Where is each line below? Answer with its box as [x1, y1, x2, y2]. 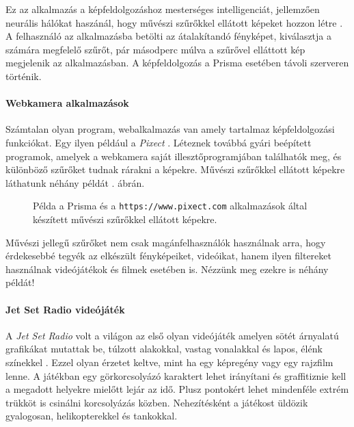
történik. [5, 68, 42, 83]
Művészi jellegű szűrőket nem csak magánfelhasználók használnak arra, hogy [5, 235, 326, 249]
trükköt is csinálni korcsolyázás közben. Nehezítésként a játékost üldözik [5, 395, 308, 409]
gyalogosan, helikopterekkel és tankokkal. [5, 409, 178, 423]
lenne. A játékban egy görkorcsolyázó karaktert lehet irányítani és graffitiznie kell [5, 368, 346, 383]
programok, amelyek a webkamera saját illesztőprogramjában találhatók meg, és [5, 148, 342, 163]
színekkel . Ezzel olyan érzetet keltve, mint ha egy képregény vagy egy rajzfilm [5, 354, 333, 369]
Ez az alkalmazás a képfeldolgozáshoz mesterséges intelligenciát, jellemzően [5, 2, 320, 16]
